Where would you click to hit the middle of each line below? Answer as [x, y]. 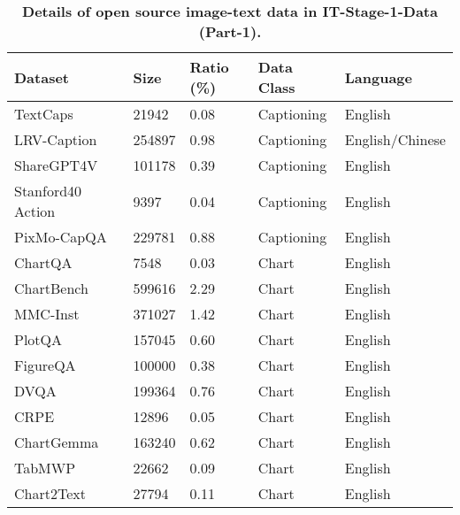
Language [379, 77]
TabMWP [45, 468]
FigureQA [45, 365]
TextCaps [44, 114]
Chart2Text [50, 493]
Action [35, 211]
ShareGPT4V [56, 165]
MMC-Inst [47, 314]
